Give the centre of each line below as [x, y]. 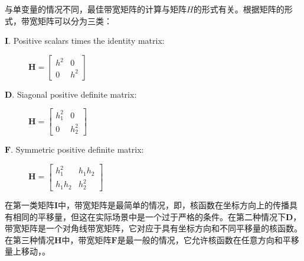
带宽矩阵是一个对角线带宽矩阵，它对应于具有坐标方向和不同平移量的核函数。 [153, 228]
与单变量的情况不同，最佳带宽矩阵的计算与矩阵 [96, 9]
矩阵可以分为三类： [75, 20]
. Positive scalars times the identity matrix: [86, 41]
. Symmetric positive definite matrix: [77, 149]
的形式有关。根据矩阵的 [239, 9]
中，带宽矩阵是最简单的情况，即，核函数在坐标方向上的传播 [174, 204]
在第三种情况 [30, 239]
